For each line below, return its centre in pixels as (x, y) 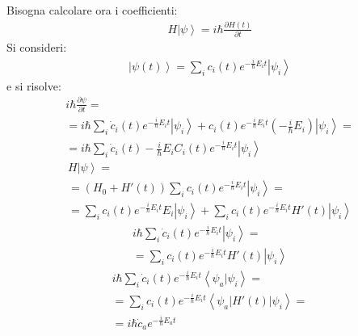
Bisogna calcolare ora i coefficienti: (92, 10)
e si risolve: (34, 85)
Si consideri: (37, 47)
